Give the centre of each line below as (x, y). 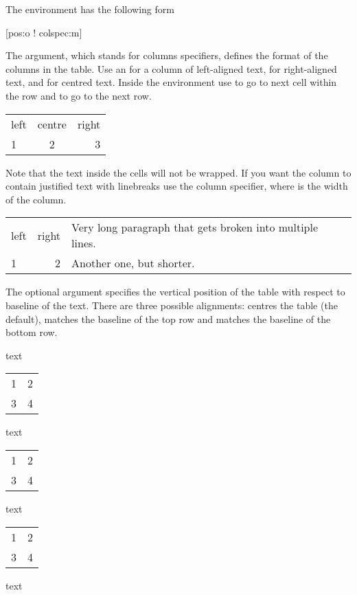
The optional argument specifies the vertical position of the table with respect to (175, 292)
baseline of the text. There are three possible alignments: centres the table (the (172, 305)
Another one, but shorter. (133, 263)
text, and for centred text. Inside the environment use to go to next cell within (171, 82)
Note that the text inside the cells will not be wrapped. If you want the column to (178, 172)
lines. (84, 243)
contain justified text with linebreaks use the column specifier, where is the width (177, 186)
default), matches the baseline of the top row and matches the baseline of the (168, 318)
